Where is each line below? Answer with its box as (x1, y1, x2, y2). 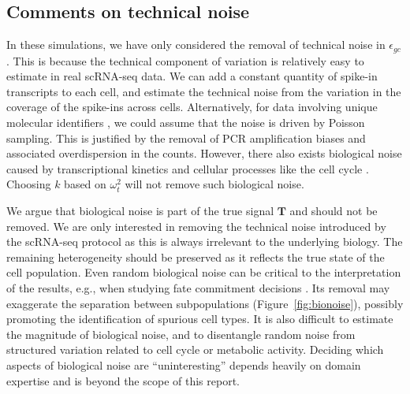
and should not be (289, 203, 378, 218)
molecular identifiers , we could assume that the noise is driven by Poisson (6, 114, 365, 131)
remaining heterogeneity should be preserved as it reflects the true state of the (6, 248, 385, 265)
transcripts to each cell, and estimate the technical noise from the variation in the (6, 83, 401, 99)
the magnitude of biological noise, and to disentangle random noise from (6, 325, 356, 342)
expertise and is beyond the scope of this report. (6, 372, 240, 388)
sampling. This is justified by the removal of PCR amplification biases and (6, 129, 366, 146)
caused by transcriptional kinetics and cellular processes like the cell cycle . (6, 160, 369, 177)
